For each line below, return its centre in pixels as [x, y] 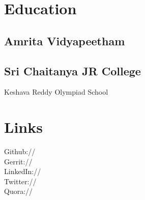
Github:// [20, 151]
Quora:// [19, 191]
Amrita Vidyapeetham [65, 40]
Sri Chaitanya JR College [72, 70]
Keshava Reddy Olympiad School [56, 92]
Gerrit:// [18, 161]
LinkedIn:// [23, 171]
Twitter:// [20, 181]
